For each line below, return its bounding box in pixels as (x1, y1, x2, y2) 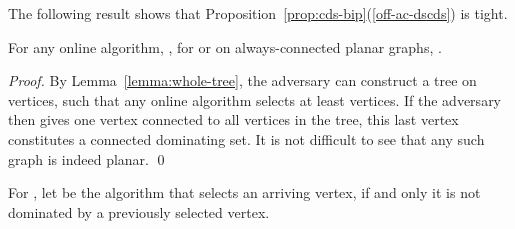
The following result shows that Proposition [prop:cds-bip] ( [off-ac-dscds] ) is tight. (8, 3, 508, 23)
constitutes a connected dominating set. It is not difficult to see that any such (8, 128, 485, 149)
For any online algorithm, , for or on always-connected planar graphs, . (8, 36, 442, 57)
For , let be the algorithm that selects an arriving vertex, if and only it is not (8, 182, 481, 203)
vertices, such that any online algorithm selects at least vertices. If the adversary (8, 89, 502, 110)
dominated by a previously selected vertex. (8, 201, 270, 222)
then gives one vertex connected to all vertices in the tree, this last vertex (8, 109, 459, 130)
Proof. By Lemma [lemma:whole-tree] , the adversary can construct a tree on (8, 70, 477, 91)
